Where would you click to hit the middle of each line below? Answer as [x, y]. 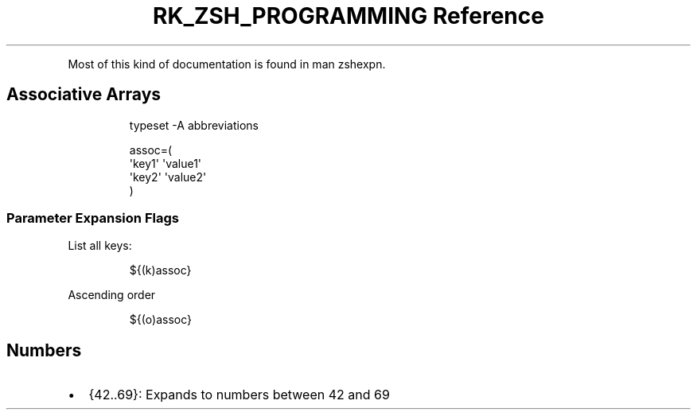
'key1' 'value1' [165, 163]
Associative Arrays [84, 95]
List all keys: [100, 246]
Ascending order [112, 295]
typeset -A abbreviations [194, 125]
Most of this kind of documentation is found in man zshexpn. [227, 64]
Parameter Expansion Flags [93, 218]
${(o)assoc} [161, 320]
